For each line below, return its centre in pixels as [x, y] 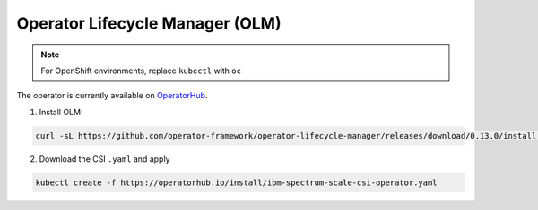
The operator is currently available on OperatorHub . [112, 96]
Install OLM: [61, 112]
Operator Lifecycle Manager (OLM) [149, 23]
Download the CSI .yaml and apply [104, 159]
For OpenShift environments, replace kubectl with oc [141, 71]
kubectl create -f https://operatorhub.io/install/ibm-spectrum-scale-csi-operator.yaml [237, 182]
